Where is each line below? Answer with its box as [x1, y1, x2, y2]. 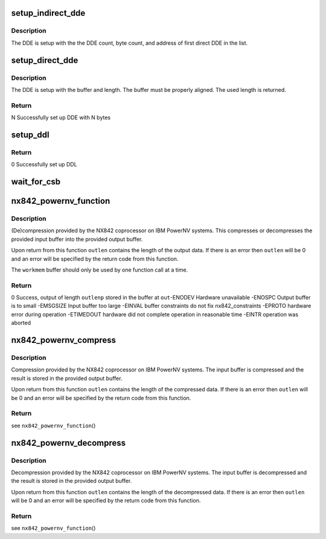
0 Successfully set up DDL [11, 161, 78, 168]
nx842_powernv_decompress [11, 437, 126, 448]
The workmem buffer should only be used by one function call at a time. [11, 266, 188, 273]
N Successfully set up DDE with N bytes [11, 114, 111, 121]
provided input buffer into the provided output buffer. [11, 235, 143, 243]
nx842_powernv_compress [11, 335, 117, 345]
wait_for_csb [11, 177, 61, 187]
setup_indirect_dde [11, 8, 86, 18]
